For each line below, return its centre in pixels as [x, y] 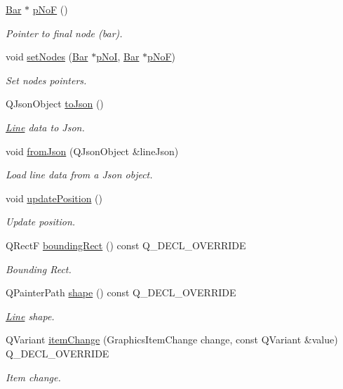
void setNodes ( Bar [47, 57]
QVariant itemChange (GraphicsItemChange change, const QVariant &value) [172, 339]
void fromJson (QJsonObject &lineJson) [92, 151]
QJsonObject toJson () [55, 104]
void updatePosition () [54, 198]
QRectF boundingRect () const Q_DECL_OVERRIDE [126, 245]
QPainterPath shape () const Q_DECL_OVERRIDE [121, 292]
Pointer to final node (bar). [64, 33]
